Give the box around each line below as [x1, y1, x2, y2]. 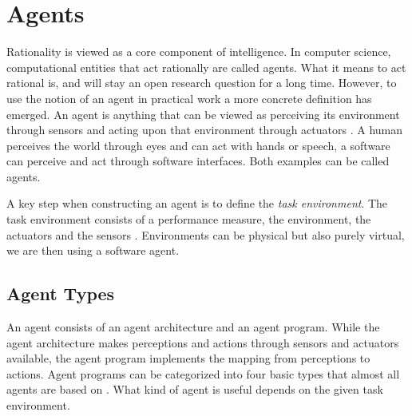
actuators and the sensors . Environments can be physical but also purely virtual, [6, 226, 405, 243]
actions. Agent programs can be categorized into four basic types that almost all [6, 365, 400, 382]
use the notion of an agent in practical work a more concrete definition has [6, 89, 372, 106]
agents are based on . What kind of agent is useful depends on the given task [6, 381, 383, 398]
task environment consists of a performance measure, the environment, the [6, 211, 371, 228]
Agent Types [6, 281, 115, 306]
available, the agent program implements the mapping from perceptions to [6, 350, 370, 366]
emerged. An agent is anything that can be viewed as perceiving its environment [6, 105, 400, 122]
